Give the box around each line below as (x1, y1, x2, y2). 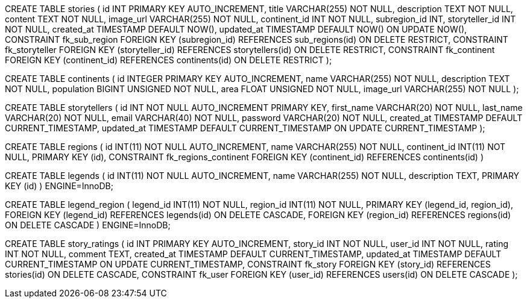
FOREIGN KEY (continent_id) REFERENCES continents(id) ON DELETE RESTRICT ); (5, 55, 332, 65)
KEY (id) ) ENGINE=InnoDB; (5, 181, 113, 191)
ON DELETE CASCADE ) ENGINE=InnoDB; (5, 220, 171, 230)
